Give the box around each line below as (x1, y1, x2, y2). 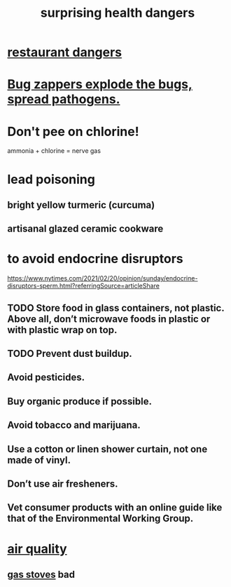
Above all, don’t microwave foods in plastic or (7, 313, 211, 325)
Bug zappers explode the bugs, (7, 76, 192, 93)
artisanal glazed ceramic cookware (7, 223, 164, 235)
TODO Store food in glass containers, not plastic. (7, 302, 225, 313)
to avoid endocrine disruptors (7, 251, 183, 267)
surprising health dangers (40, 5, 195, 21)
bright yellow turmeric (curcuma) (7, 198, 155, 211)
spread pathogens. (7, 91, 120, 107)
